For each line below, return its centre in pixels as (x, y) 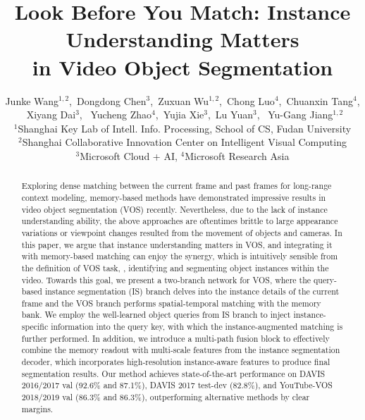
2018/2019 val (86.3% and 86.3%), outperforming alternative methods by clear (166, 397)
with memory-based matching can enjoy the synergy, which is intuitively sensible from (180, 256)
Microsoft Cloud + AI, (129, 155)
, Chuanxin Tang (316, 100)
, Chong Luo (247, 100)
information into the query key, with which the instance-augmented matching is (197, 327)
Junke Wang (32, 100)
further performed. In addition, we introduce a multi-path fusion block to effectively (175, 338)
